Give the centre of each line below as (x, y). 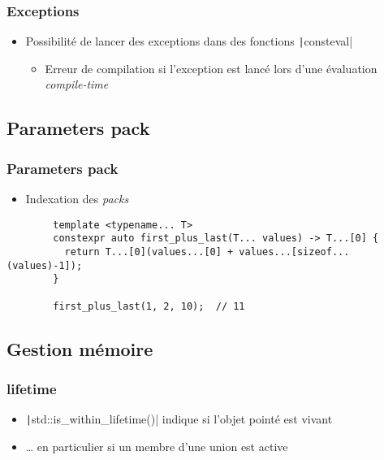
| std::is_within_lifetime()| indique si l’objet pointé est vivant (179, 419)
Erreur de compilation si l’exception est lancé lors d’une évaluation (211, 68)
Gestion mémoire (80, 348)
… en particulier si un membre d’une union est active (157, 446)
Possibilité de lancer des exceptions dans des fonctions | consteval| (189, 41)
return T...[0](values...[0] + (149, 252)
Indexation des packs (77, 199)
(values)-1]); (45, 265)
